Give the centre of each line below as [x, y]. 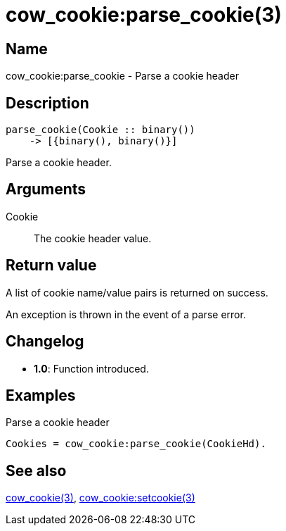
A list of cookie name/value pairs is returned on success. [137, 292]
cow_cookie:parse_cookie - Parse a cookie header [122, 76]
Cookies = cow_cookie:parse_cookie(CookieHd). [136, 444]
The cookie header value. [93, 238]
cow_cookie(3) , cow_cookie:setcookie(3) [100, 498]
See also [36, 470]
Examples [41, 395]
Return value [51, 265]
